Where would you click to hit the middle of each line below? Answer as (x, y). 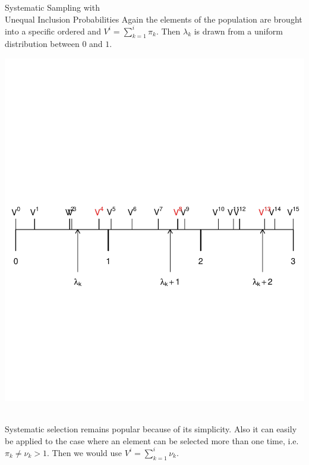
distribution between (42, 44)
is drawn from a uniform (238, 31)
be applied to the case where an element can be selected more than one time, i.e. (152, 440)
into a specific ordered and (53, 31)
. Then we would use (85, 452)
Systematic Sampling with (52, 7)
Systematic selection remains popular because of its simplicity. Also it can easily (151, 429)
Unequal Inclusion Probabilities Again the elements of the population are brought (154, 19)
